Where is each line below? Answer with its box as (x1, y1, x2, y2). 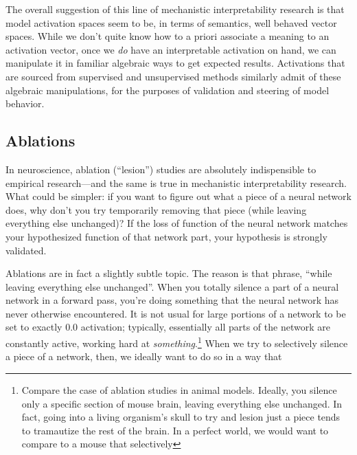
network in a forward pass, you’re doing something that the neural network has (5, 293, 339, 307)
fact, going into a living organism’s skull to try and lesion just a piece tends (21, 410, 341, 424)
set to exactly (5, 320, 62, 334)
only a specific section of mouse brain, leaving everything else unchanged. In (21, 396, 343, 410)
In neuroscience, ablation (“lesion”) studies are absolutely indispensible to (5, 162, 316, 176)
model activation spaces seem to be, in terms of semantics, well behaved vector (5, 15, 337, 30)
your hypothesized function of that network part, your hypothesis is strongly (5, 229, 327, 243)
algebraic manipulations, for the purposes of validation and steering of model (5, 82, 330, 97)
